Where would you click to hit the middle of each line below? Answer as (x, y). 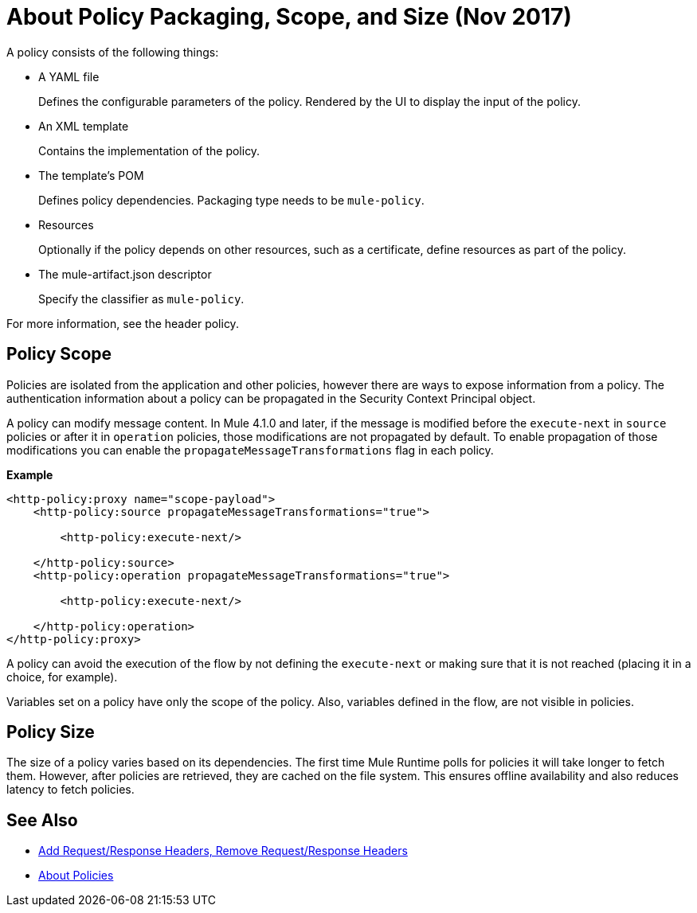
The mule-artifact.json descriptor (125, 274)
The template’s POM (91, 175)
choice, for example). (62, 677)
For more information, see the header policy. (123, 323)
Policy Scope (59, 354)
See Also (42, 820)
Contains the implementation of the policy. (149, 150)
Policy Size (51, 732)
